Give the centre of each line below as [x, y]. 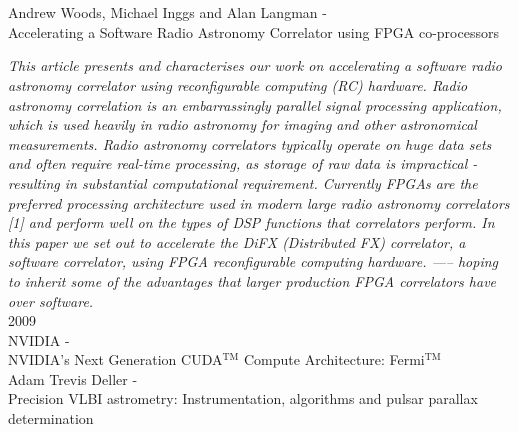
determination [51, 418]
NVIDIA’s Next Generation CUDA [115, 359]
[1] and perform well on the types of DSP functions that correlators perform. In [251, 222]
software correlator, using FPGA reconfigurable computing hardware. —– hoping [253, 261]
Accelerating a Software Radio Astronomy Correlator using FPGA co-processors [253, 31]
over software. [51, 300]
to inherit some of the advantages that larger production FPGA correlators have [252, 280]
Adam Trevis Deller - [73, 378]
